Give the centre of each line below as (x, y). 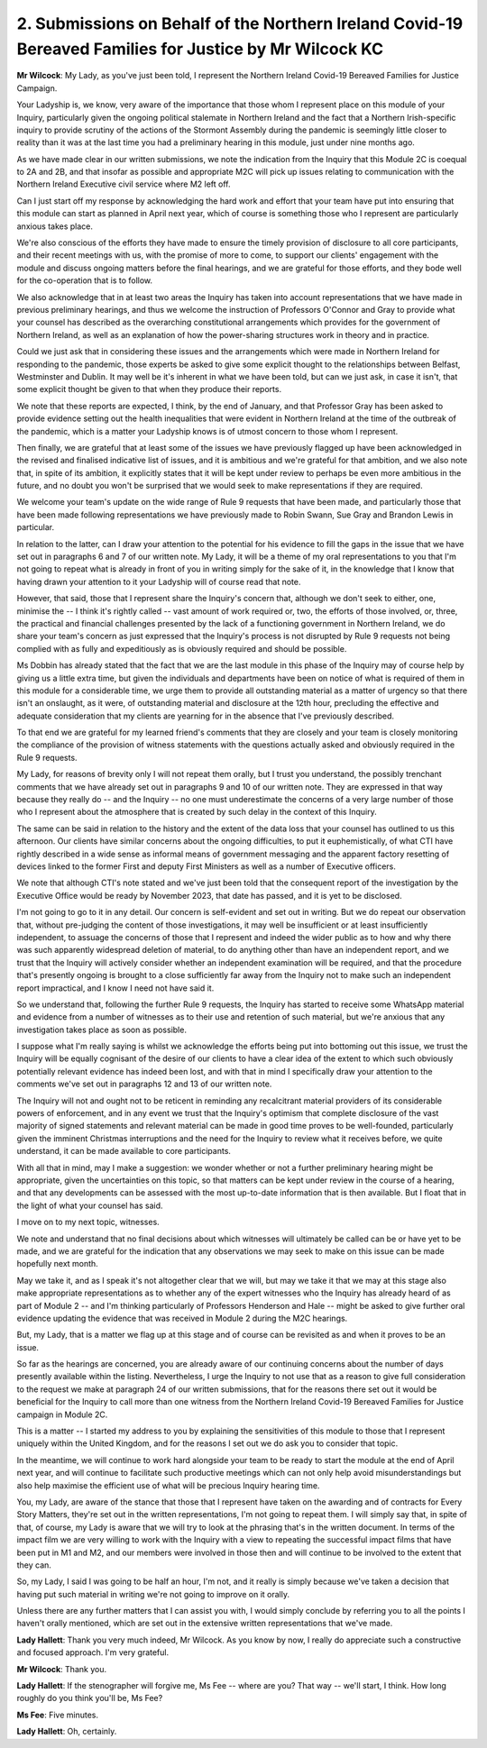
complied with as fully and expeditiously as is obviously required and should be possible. (182, 648)
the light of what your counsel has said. (90, 1205)
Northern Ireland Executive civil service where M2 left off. (124, 184)
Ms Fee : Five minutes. (58, 1715)
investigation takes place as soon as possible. (101, 1030)
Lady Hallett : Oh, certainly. (67, 1732)
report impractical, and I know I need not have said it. (115, 988)
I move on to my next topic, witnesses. (88, 1222)
